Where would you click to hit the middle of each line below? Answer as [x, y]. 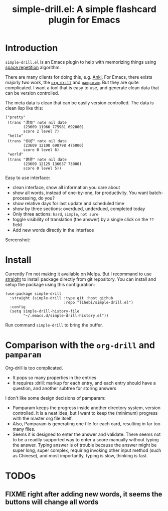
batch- [156, 193]
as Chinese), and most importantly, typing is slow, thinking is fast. [80, 455]
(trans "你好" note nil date [37, 141]
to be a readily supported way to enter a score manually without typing [86, 439]
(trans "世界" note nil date [37, 159]
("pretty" [16, 117]
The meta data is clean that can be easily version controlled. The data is [79, 103]
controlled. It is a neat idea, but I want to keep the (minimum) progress [85, 413]
